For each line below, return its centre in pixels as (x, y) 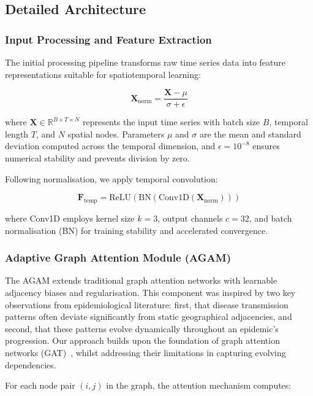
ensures (266, 146)
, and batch (270, 218)
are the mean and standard (250, 134)
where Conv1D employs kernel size (70, 218)
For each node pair (40, 385)
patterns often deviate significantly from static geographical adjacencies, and (149, 316)
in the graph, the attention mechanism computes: (199, 385)
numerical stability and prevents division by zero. (97, 158)
